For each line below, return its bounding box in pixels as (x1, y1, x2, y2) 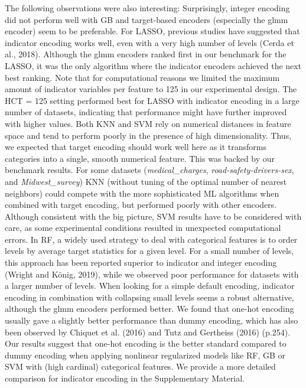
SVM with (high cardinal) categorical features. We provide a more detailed (5, 360, 276, 373)
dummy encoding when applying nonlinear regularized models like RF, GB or (5, 348, 286, 361)
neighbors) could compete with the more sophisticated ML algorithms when (5, 187, 279, 199)
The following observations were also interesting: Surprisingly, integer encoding (5, 2, 290, 14)
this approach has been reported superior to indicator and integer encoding (5, 256, 277, 269)
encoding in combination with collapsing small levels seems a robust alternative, (5, 291, 294, 303)
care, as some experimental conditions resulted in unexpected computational (5, 221, 281, 234)
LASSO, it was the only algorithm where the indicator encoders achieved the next (5, 59, 302, 71)
